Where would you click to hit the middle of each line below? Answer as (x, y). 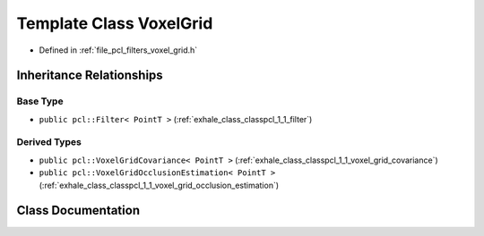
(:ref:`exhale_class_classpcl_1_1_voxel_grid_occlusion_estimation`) (159, 185)
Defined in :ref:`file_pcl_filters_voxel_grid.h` (118, 50)
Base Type (40, 101)
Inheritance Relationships (90, 76)
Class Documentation (78, 211)
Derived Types (49, 142)
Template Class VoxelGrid (115, 23)
